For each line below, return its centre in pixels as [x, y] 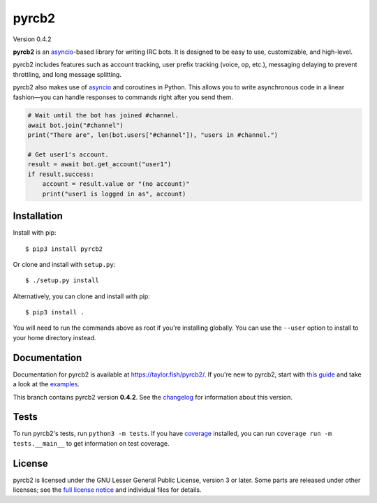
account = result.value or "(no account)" [116, 184]
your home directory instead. [55, 337]
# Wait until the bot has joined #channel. [103, 116]
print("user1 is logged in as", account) [114, 194]
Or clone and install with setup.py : [64, 264]
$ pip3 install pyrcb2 [64, 249]
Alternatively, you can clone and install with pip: [81, 296]
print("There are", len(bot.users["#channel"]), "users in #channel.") [153, 135]
